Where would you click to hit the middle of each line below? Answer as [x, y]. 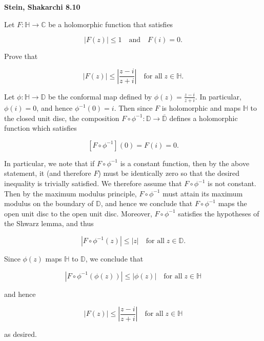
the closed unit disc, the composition [62, 118]
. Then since [133, 108]
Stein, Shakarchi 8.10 [42, 7]
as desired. [21, 334]
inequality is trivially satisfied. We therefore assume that [93, 183]
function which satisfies [40, 128]
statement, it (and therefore [48, 173]
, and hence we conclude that [147, 203]
